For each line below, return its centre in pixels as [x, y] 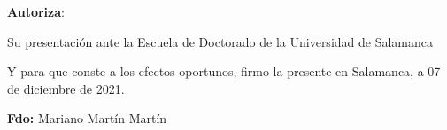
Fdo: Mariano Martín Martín [87, 118]
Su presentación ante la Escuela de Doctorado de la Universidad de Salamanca [220, 41]
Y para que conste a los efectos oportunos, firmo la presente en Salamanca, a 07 [224, 71]
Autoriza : [36, 11]
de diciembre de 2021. [66, 88]
